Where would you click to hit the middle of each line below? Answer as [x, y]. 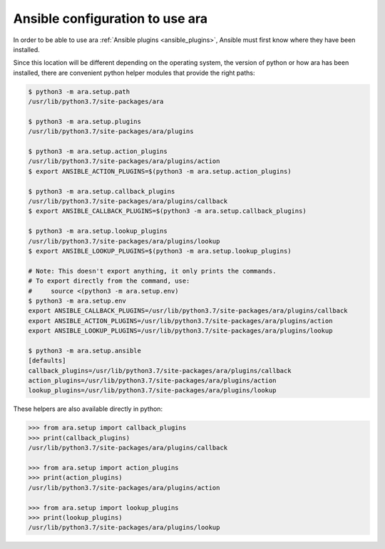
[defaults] [47, 361]
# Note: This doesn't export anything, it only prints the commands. [152, 271]
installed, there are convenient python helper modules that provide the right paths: [134, 73]
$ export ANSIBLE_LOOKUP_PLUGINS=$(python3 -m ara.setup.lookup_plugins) [160, 251]
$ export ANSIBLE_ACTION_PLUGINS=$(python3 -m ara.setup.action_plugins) [160, 171]
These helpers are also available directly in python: [88, 409]
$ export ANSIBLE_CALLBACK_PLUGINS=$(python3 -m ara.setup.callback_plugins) [167, 211]
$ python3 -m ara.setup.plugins [85, 121]
